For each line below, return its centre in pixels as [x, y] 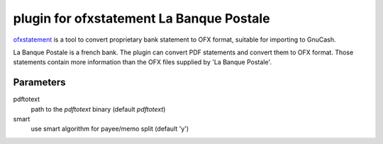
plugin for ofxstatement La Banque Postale [141, 18]
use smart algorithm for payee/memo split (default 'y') [110, 129]
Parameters [39, 82]
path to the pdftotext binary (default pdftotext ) [98, 109]
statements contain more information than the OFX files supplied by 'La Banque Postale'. [143, 62]
